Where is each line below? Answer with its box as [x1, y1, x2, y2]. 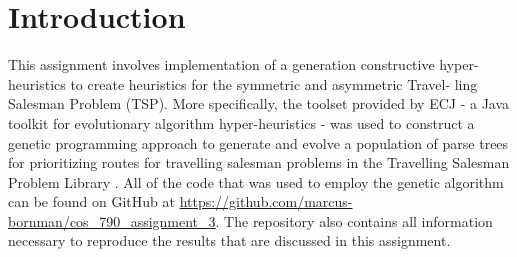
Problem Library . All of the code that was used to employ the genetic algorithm [8, 171, 504, 192]
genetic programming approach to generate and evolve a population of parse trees [8, 132, 509, 153]
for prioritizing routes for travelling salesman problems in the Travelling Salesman [8, 152, 510, 173]
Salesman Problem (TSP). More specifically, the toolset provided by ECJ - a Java [8, 93, 510, 114]
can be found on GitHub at [8, 191, 175, 212]
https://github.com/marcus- [179, 191, 353, 212]
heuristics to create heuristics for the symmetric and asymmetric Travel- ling [8, 73, 478, 94]
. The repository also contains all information [215, 210, 493, 231]
